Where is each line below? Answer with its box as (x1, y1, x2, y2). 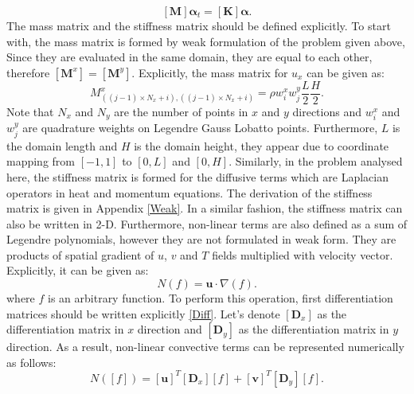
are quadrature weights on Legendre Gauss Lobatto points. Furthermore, (22, 119, 378, 136)
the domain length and (6, 137, 118, 154)
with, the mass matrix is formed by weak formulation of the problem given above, (6, 33, 405, 49)
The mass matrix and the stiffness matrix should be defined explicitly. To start (6, 18, 391, 33)
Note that (6, 103, 54, 119)
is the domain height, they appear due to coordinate (134, 137, 389, 154)
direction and (137, 321, 202, 337)
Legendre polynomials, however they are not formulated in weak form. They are (6, 231, 396, 248)
